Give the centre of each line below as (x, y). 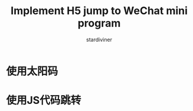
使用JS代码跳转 (44, 100)
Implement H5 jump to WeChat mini (99, 11)
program (99, 23)
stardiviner (99, 39)
